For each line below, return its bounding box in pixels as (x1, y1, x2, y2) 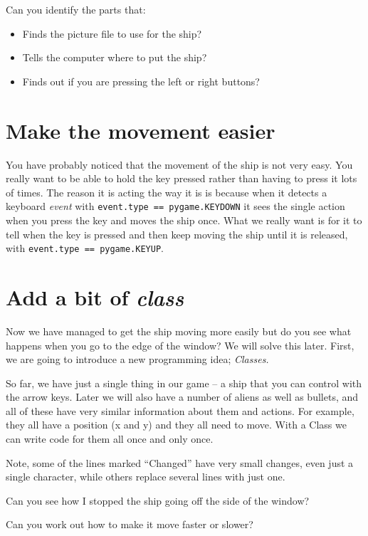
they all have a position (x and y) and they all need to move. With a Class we (6, 417, 347, 432)
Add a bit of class (6, 282, 184, 312)
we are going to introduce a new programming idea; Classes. (6, 352, 269, 367)
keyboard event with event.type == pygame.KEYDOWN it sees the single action (6, 199, 345, 214)
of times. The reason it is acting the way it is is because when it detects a (6, 184, 327, 199)
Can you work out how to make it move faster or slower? (6, 517, 253, 532)
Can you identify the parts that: (6, 2, 146, 16)
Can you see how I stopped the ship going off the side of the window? (6, 493, 310, 508)
